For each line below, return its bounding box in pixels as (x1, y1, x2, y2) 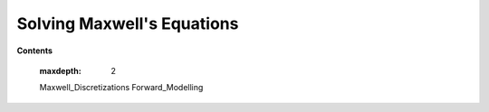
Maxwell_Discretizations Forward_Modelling (39, 82, 204, 93)
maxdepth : (39, 65, 81, 76)
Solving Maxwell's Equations (16, 14, 239, 33)
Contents (16, 45, 53, 56)
